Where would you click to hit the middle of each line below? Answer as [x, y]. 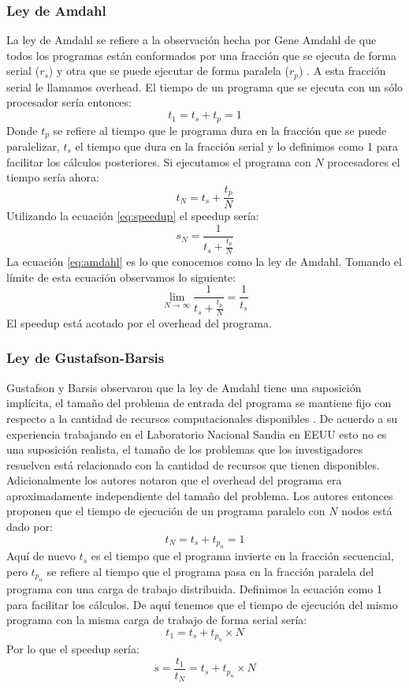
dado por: [30, 527]
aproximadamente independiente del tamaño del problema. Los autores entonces [200, 495]
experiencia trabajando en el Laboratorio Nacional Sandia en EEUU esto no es [197, 434]
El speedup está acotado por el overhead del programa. [139, 322]
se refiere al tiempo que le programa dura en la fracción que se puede [220, 130]
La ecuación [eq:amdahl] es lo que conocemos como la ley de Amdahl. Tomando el [204, 262]
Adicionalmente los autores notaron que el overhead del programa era [174, 480]
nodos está [367, 511]
